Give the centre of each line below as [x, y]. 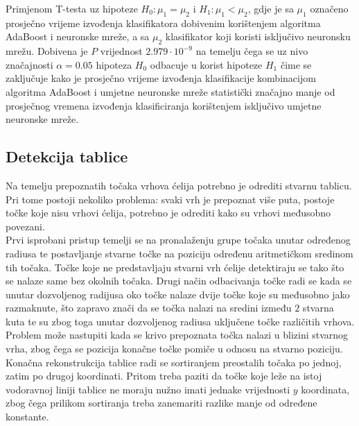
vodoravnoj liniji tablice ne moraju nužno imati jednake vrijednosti [148, 389]
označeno [329, 8]
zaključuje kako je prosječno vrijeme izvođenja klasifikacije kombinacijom [161, 78]
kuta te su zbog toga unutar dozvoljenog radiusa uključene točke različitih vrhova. [180, 321]
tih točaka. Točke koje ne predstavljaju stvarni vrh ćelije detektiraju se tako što [175, 267]
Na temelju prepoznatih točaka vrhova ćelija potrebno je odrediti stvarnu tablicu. [179, 185]
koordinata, [325, 389]
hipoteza [114, 64]
